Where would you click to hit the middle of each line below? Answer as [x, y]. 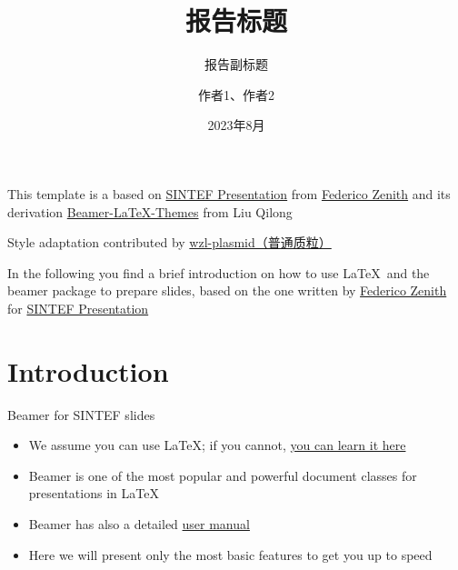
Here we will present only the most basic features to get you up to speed [230, 554]
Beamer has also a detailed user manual [139, 523]
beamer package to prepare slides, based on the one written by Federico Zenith [227, 290]
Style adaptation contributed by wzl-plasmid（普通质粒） [169, 242]
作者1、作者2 [236, 94]
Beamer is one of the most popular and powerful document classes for [223, 475]
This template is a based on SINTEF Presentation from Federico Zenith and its [229, 193]
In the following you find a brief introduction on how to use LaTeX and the [219, 272]
